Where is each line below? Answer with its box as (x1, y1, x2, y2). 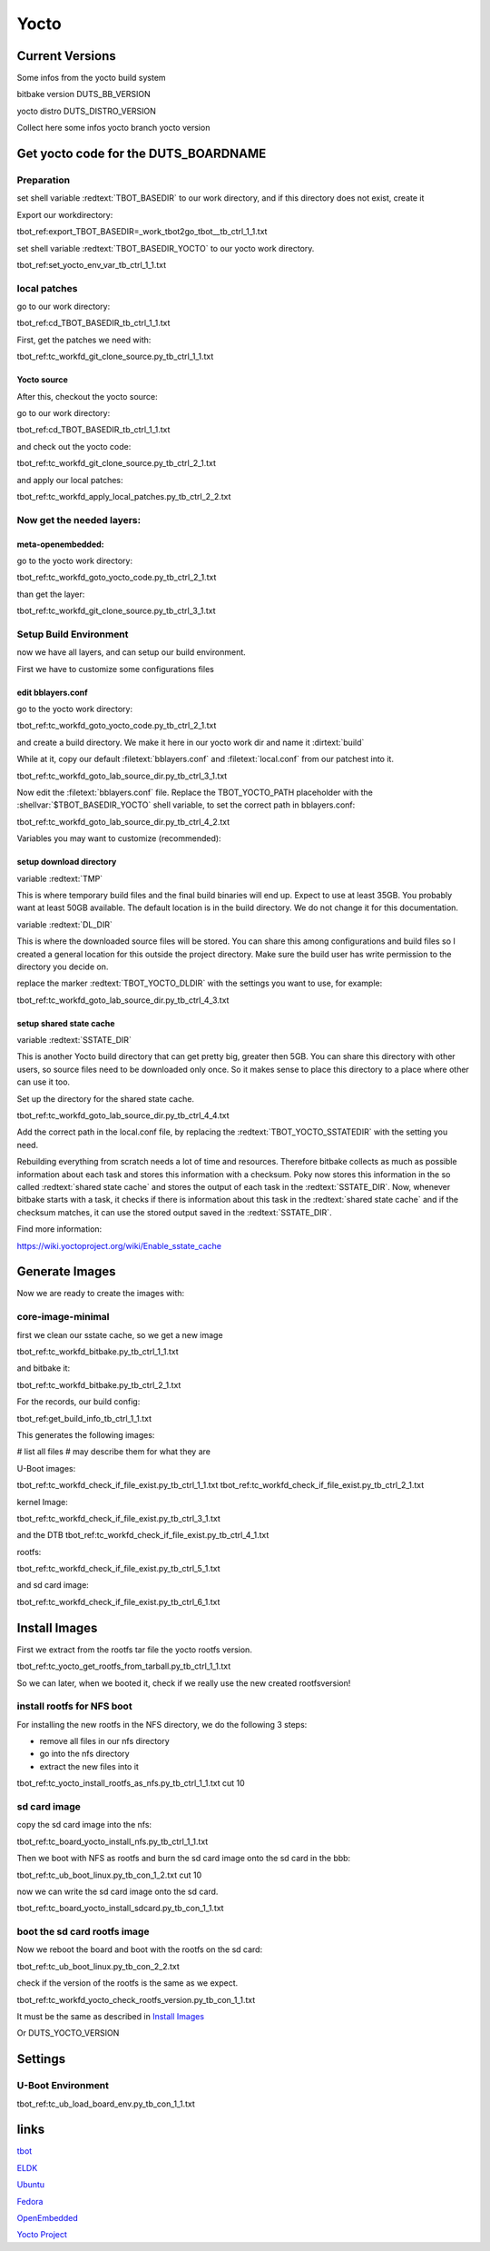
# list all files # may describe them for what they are (16, 1446, 211, 1457)
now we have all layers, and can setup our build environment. (16, 647, 247, 658)
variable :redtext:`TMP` (16, 873, 103, 884)
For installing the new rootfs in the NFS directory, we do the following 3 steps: (16, 1719, 308, 1730)
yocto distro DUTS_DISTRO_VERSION (16, 105, 156, 116)
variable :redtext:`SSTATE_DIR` (16, 1035, 132, 1046)
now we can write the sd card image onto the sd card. (16, 1886, 219, 1897)
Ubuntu (16, 2179, 45, 2190)
